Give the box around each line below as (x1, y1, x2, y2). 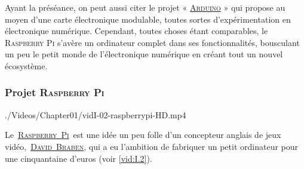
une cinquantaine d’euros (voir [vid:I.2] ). (5, 152, 152, 164)
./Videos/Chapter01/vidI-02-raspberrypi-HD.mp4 (5, 108, 186, 121)
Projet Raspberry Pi (5, 85, 105, 100)
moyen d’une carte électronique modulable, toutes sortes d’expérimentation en (5, 13, 291, 25)
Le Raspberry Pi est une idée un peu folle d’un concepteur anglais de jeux (5, 128, 281, 141)
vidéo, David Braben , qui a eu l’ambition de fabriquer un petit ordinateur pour (5, 140, 299, 152)
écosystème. (5, 59, 48, 72)
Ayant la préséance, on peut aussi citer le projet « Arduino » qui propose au (5, 1, 285, 13)
